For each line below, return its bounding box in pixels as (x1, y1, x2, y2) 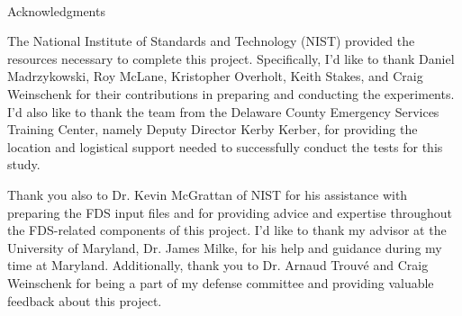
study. (7, 155, 41, 174)
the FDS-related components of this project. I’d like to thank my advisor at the (7, 221, 447, 239)
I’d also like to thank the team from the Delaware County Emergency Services (7, 102, 439, 121)
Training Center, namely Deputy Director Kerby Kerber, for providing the (7, 120, 418, 139)
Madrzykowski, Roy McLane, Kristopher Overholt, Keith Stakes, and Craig (7, 67, 423, 86)
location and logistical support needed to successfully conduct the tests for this (7, 137, 443, 156)
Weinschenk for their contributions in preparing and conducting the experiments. (7, 84, 455, 103)
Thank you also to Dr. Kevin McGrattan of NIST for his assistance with (7, 185, 408, 203)
